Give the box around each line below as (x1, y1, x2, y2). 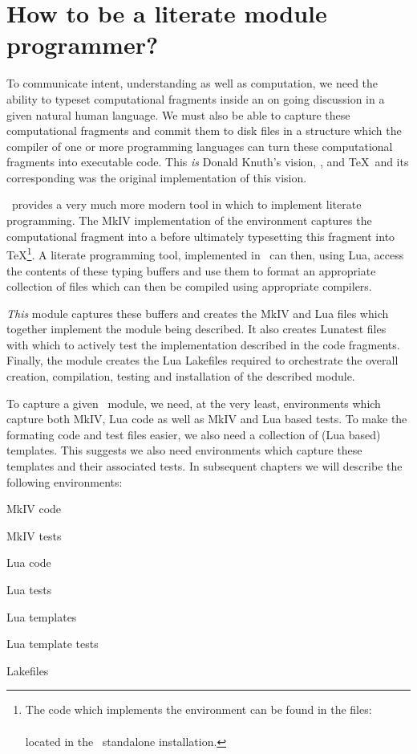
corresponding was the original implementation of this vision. (6, 169, 307, 185)
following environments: (6, 473, 123, 490)
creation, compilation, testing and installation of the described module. (6, 368, 355, 385)
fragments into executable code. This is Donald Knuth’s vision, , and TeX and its (6, 153, 409, 170)
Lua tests (6, 581, 52, 597)
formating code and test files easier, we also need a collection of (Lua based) (6, 426, 381, 442)
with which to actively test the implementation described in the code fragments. (6, 336, 400, 353)
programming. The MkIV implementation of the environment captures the (6, 212, 372, 229)
